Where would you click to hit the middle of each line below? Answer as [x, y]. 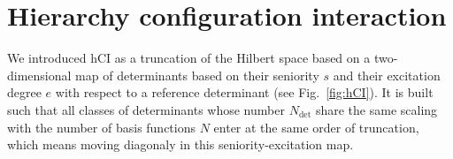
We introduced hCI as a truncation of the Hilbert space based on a [189, 58]
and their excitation [387, 75]
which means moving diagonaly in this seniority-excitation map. [180, 144]
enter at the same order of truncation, [316, 127]
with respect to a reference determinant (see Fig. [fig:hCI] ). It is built [244, 92]
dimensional [39, 75]
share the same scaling [376, 109]
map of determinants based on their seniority [197, 75]
